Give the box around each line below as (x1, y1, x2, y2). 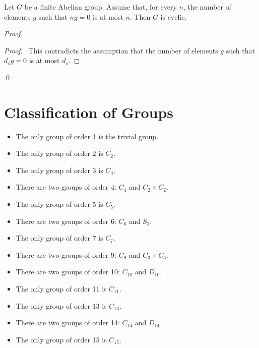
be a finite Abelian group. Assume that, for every (24, 2, 177, 12)
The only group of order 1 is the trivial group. (16, 131, 159, 141)
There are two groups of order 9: (16, 249, 116, 260)
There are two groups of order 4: (16, 182, 116, 192)
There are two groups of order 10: (16, 266, 120, 277)
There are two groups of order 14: (16, 317, 120, 328)
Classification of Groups (4, 101, 174, 122)
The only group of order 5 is (16, 199, 103, 209)
